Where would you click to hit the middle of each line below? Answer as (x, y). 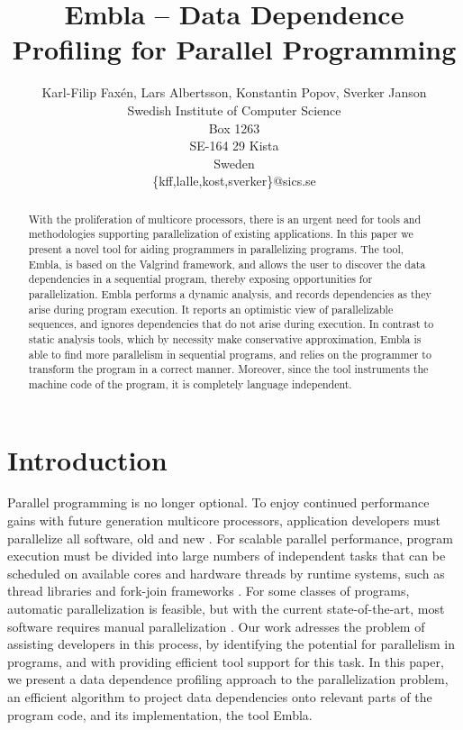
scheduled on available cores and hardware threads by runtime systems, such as (226, 573)
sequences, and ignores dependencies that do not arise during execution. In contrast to (231, 324)
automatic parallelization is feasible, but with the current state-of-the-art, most (226, 609)
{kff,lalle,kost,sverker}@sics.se (234, 181)
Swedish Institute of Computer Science (234, 109)
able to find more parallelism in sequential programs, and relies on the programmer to (230, 354)
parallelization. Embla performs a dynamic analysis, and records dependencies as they (230, 293)
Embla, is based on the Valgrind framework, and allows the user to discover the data (227, 264)
